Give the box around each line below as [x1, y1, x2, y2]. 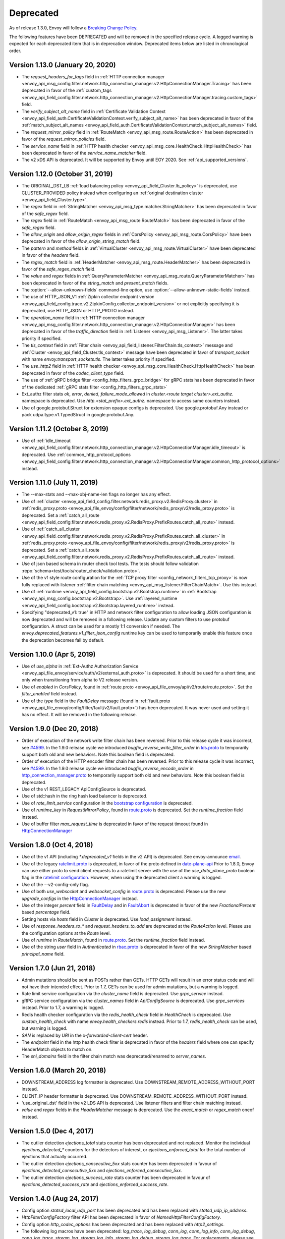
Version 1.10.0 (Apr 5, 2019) [9, 650, 96, 659]
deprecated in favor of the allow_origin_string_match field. [21, 238, 141, 244]
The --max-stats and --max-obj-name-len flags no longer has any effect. [21, 491, 171, 498]
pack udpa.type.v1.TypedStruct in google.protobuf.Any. [21, 412, 135, 418]
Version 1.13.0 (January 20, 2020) [9, 60, 116, 69]
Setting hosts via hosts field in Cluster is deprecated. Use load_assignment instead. [21, 916, 192, 922]
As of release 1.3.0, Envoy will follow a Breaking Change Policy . [9, 25, 138, 31]
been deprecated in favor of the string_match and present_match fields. [21, 280, 169, 286]
